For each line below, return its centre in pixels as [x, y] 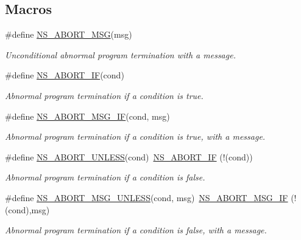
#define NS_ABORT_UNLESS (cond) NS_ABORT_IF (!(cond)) [129, 156]
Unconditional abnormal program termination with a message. [120, 54]
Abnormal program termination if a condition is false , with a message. [136, 230]
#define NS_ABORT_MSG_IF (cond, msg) [87, 116]
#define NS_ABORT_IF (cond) [65, 75]
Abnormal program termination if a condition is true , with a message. [135, 136]
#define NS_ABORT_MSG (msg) [69, 34]
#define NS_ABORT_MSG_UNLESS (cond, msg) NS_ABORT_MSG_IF [147, 197]
